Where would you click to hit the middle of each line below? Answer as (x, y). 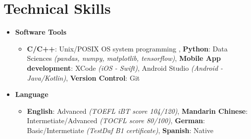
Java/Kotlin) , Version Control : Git (83, 77)
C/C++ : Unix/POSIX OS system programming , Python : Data (127, 48)
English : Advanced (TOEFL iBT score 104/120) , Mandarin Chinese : (137, 111)
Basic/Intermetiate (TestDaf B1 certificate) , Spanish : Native (120, 130)
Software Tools (41, 32)
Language (32, 94)
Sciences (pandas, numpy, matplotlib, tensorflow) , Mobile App (124, 58)
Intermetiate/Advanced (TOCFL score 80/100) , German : (116, 120)
